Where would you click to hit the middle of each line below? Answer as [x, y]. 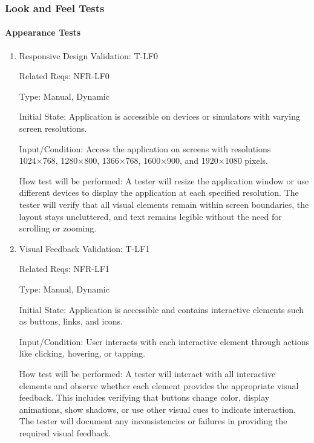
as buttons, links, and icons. [71, 321]
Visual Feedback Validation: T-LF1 [84, 248]
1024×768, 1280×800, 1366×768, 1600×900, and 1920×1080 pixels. [143, 160]
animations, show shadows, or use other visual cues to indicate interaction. [157, 409]
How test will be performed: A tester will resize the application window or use [164, 180]
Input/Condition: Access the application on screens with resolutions [145, 148]
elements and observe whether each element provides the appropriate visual [159, 385]
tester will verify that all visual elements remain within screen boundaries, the [164, 204]
